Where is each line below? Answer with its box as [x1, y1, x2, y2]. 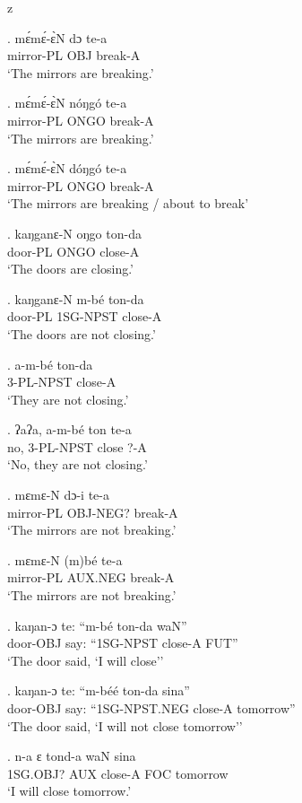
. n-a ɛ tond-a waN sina [7, 746, 136, 765]
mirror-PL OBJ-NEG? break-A [7, 502, 178, 521]
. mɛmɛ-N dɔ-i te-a [7, 485, 109, 504]
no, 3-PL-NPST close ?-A [7, 437, 147, 456]
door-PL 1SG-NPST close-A [7, 307, 162, 326]
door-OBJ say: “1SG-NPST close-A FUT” [7, 633, 238, 652]
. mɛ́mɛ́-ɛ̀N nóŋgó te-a [7, 93, 127, 112]
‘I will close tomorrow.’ [7, 781, 132, 800]
